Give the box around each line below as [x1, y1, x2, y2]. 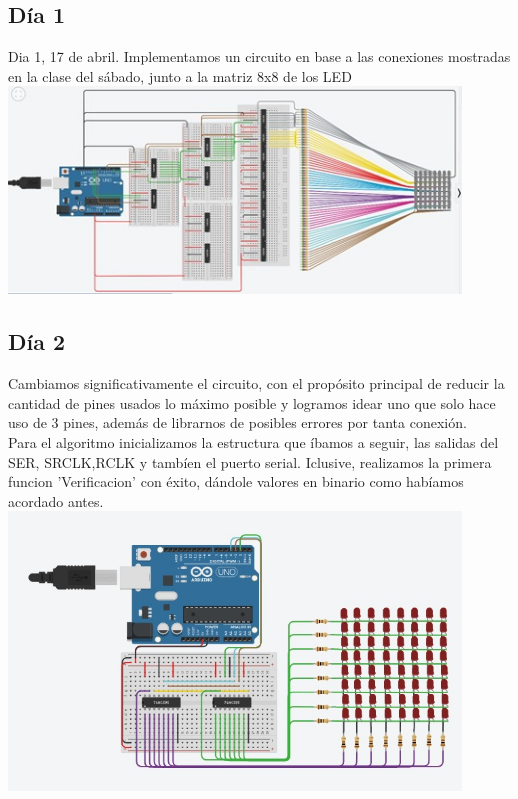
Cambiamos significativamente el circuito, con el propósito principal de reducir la [8, 373, 505, 394]
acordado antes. [8, 490, 104, 511]
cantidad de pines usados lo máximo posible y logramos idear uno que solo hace [8, 392, 496, 413]
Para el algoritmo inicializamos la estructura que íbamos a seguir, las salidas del [8, 432, 499, 453]
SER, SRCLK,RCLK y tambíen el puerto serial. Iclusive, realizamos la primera [8, 451, 492, 472]
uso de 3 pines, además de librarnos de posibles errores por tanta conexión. [8, 412, 467, 433]
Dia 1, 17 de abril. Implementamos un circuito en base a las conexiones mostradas [8, 46, 511, 67]
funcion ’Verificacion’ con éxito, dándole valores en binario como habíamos [8, 471, 464, 492]
